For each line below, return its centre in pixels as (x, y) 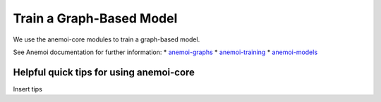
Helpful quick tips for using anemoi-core (104, 72)
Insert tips (28, 89)
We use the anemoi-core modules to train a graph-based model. (107, 39)
